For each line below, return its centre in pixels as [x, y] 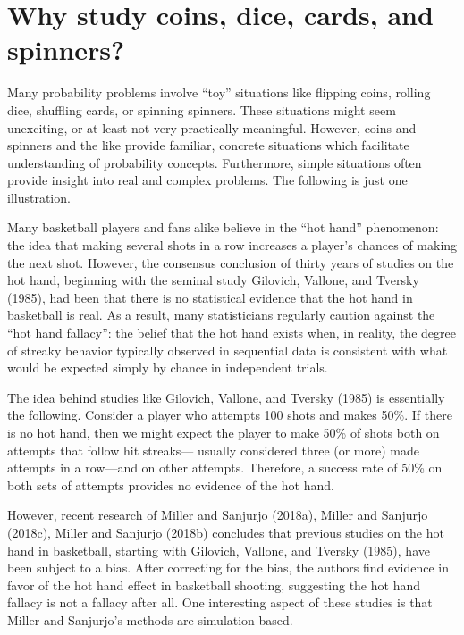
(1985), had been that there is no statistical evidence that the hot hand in [210, 297]
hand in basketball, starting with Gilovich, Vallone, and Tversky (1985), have [219, 550]
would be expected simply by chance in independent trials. [168, 368]
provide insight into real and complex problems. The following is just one [207, 180]
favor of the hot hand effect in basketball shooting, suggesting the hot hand [214, 585]
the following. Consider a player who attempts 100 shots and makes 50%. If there [230, 415]
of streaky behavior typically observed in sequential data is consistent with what [228, 350]
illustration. [39, 197]
